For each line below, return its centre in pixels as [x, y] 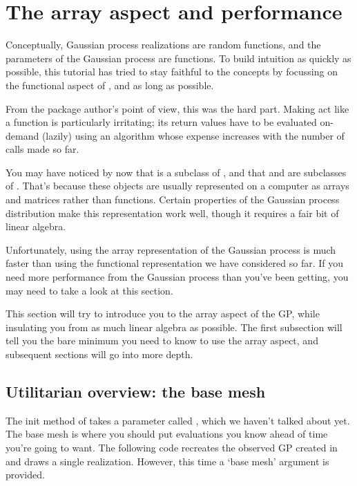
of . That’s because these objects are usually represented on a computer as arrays [177, 186]
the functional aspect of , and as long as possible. [110, 85]
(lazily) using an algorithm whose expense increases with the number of [193, 135]
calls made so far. [42, 149]
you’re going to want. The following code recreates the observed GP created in [172, 447]
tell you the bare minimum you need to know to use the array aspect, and [162, 340]
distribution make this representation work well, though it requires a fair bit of [172, 213]
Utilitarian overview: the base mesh [136, 391]
